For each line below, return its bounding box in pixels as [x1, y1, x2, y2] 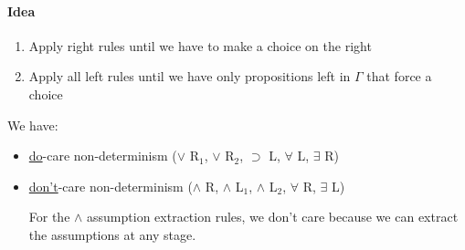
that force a [366, 67, 432, 86]
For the [28, 207, 70, 226]
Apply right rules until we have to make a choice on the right [28, 36, 372, 55]
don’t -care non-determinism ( [28, 176, 193, 195]
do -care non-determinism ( [28, 146, 177, 165]
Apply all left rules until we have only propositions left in [28, 67, 351, 86]
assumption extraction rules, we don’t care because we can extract [87, 207, 459, 226]
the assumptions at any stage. [28, 224, 196, 244]
